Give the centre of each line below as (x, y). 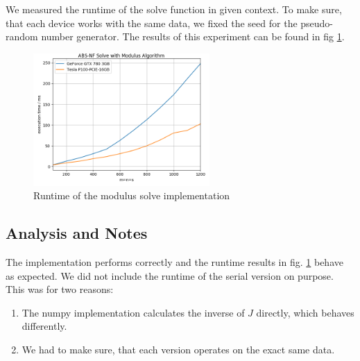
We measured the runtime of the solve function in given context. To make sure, (174, 9)
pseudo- (317, 23)
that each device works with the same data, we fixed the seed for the (152, 23)
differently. (44, 326)
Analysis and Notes (77, 233)
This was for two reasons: (60, 289)
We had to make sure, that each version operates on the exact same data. (178, 349)
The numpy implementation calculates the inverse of (133, 312)
